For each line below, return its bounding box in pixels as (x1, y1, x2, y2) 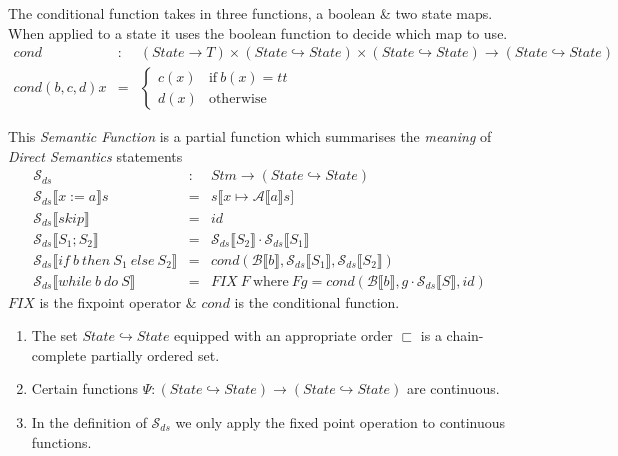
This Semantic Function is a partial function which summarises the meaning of (8, 126, 492, 147)
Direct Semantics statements (8, 145, 183, 166)
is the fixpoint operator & (39, 291, 197, 312)
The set (31, 325, 78, 346)
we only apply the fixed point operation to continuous (175, 412, 506, 432)
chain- (446, 325, 484, 346)
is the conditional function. (234, 291, 400, 312)
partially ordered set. (90, 344, 220, 365)
